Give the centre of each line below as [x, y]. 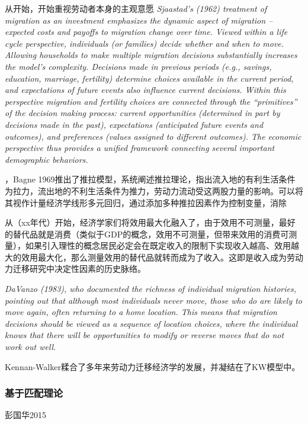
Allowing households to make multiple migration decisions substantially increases [151, 55]
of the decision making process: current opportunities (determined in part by [142, 113]
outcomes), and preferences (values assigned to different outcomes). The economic [153, 136]
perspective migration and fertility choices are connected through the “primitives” [151, 101]
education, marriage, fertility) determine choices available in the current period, [149, 78]
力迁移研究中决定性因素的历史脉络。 [75, 269]
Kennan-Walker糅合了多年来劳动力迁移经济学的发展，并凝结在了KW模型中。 [153, 366]
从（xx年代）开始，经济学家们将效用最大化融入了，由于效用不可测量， [142, 222]
